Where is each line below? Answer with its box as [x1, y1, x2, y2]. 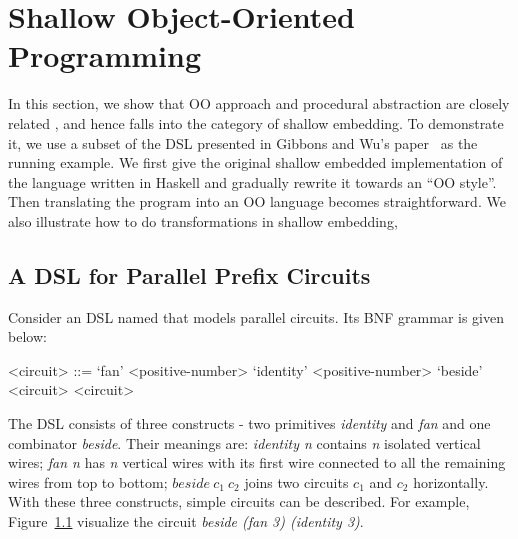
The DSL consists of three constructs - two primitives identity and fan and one [8, 413, 491, 434]
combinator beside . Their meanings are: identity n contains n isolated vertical [8, 432, 481, 453]
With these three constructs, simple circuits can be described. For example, [8, 491, 470, 512]
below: [8, 326, 47, 347]
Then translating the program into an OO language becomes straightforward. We [8, 191, 506, 212]
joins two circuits [244, 471, 349, 492]
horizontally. [413, 471, 489, 492]
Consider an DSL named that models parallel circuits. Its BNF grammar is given [8, 306, 505, 327]
